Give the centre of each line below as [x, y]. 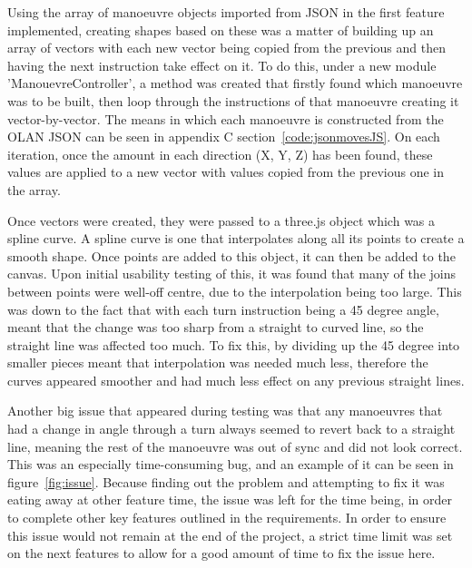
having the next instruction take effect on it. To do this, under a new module [222, 65]
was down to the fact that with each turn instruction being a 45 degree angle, [223, 309]
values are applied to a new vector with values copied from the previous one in [226, 172]
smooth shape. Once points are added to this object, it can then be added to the [231, 255]
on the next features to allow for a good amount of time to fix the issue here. [221, 553]
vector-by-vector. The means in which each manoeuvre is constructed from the [226, 118]
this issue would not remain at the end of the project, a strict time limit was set [230, 535]
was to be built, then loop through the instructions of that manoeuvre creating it [233, 100]
